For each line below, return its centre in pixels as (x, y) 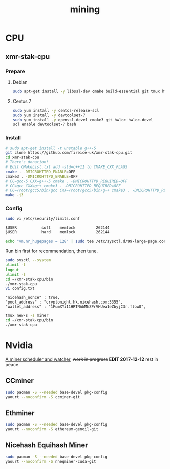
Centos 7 (22, 101)
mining (85, 9)
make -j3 (14, 195)
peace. (12, 364)
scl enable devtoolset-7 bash (45, 125)
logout (12, 270)
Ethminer (20, 413)
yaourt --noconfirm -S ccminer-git (43, 397)
